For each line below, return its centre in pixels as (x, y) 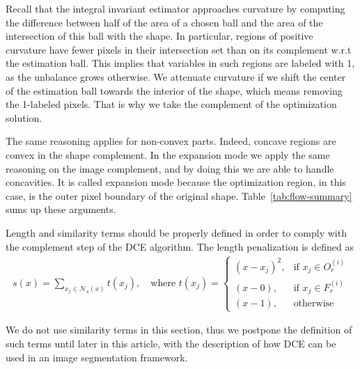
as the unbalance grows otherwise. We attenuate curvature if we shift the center (176, 76)
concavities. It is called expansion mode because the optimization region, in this (176, 182)
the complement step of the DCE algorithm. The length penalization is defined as (180, 246)
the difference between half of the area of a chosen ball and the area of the (164, 22)
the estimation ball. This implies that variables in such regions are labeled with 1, (180, 63)
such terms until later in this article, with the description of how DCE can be (171, 344)
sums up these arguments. (61, 209)
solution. (24, 117)
